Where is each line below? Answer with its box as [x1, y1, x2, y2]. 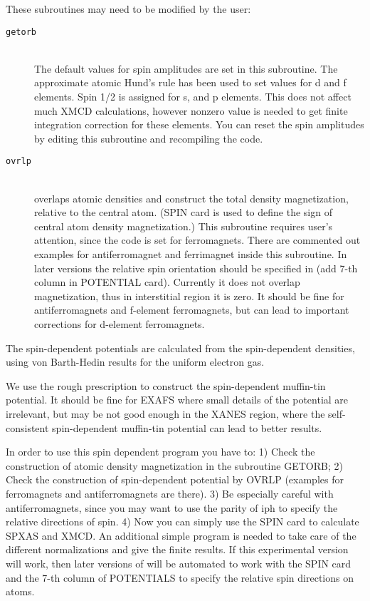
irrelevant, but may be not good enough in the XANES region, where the [6, 406, 325, 421]
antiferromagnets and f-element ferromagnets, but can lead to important [34, 302, 349, 317]
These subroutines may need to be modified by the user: [6, 1, 251, 16]
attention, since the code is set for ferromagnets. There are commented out [34, 232, 361, 247]
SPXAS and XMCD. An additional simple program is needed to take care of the [6, 528, 356, 543]
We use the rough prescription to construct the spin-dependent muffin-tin [6, 378, 326, 393]
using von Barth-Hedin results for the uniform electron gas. [6, 354, 265, 369]
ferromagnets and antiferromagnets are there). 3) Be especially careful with [6, 486, 334, 500]
